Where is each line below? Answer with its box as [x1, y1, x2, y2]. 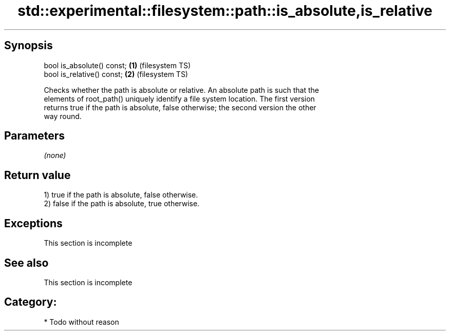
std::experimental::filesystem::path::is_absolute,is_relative [17, 2, 433, 19]
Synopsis [4, 39, 53, 52]
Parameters [4, 129, 65, 143]
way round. [44, 111, 82, 121]
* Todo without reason [44, 317, 119, 326]
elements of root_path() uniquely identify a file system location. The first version [44, 94, 315, 103]
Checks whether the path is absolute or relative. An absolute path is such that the [44, 85, 319, 94]
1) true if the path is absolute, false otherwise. [44, 190, 198, 200]
